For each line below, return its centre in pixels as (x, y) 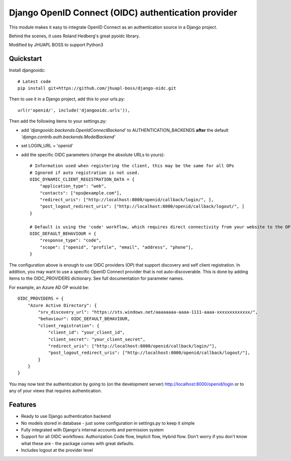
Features (23, 405)
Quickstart (25, 59)
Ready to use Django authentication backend (66, 416)
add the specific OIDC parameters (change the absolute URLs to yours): (93, 155)
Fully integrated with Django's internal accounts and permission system (92, 429)
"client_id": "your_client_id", (87, 333)
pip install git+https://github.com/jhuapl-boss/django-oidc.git (97, 88)
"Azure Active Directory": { (62, 305)
